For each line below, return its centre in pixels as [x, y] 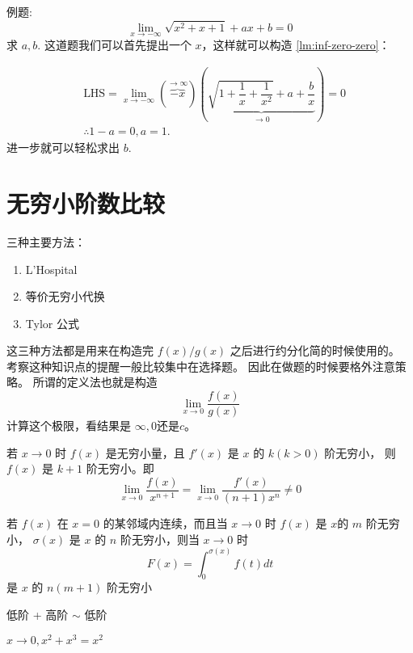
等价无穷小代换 [65, 296]
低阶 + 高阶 [38, 614]
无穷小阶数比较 [86, 202]
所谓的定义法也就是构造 [95, 382]
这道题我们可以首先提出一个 [118, 44]
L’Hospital [51, 269]
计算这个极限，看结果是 [69, 426]
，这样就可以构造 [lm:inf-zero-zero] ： [296, 44]
